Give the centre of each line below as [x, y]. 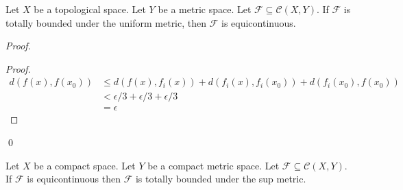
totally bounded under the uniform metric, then [106, 22]
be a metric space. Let [205, 9]
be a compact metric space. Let [213, 165]
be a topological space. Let [90, 9]
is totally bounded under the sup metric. [221, 179]
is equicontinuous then [74, 179]
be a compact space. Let [85, 165]
